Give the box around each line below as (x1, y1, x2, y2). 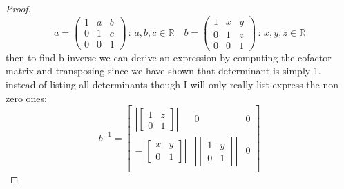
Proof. (6, 1, 31, 15)
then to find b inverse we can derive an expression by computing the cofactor (6, 50, 332, 64)
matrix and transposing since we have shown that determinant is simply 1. (6, 63, 321, 78)
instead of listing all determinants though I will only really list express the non (6, 77, 339, 91)
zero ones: (6, 90, 47, 105)
